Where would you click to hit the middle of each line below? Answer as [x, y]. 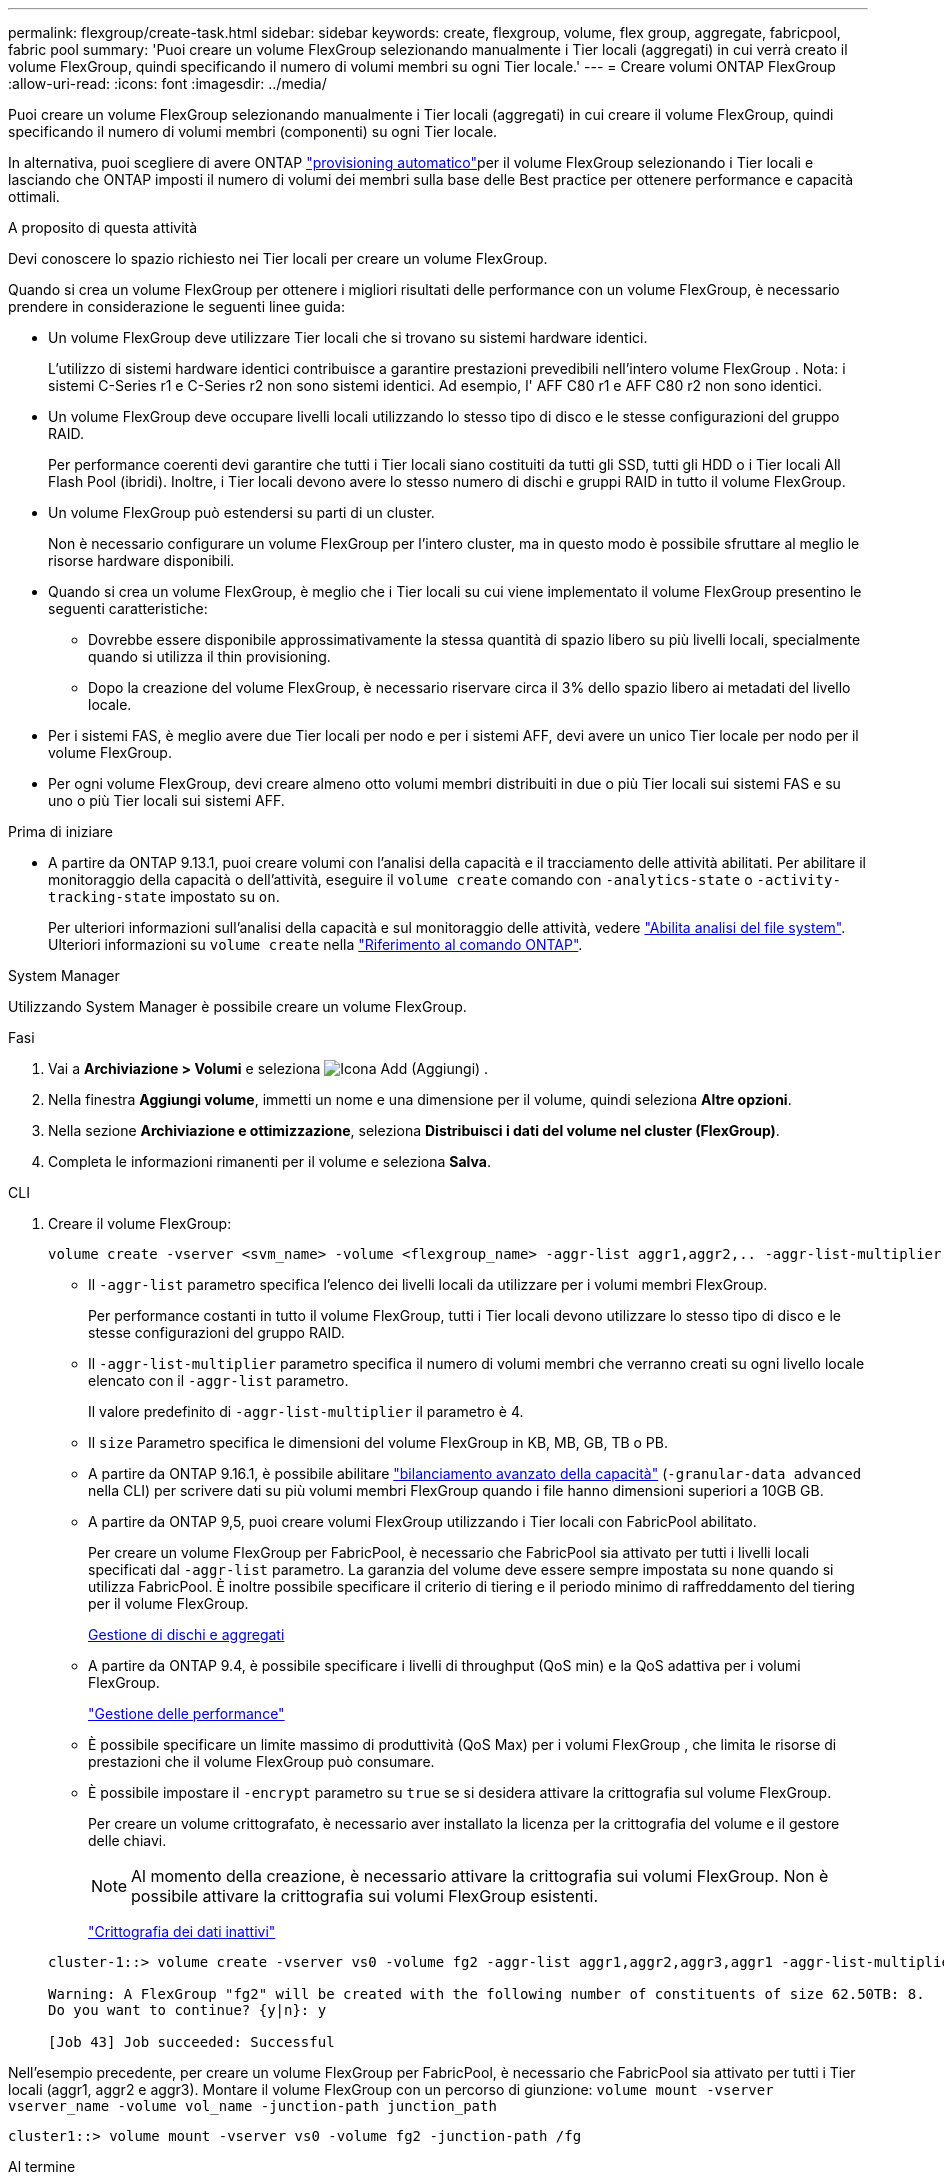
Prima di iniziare [60, 831]
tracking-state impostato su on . [164, 896]
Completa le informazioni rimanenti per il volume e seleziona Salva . [269, 1161]
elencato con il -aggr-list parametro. [218, 1380]
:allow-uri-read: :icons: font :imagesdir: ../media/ [167, 83]
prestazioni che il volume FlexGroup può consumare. [261, 1761]
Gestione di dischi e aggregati [186, 1634]
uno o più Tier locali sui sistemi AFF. [166, 800]
